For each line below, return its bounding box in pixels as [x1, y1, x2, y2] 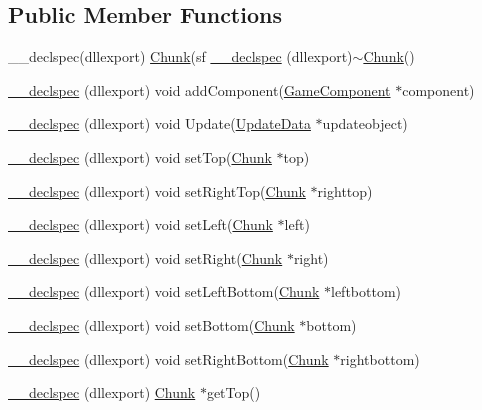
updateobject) [322, 113, 408, 134]
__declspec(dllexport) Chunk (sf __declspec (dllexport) [8, 46, 353, 67]
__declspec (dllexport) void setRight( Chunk [8, 247, 283, 268]
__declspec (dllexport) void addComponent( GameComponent [8, 79, 391, 100]
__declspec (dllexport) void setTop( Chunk [8, 146, 272, 167]
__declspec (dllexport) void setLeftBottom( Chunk [8, 281, 320, 302]
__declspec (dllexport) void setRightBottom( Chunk [8, 348, 329, 369]
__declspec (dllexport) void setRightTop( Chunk [8, 180, 306, 201]
